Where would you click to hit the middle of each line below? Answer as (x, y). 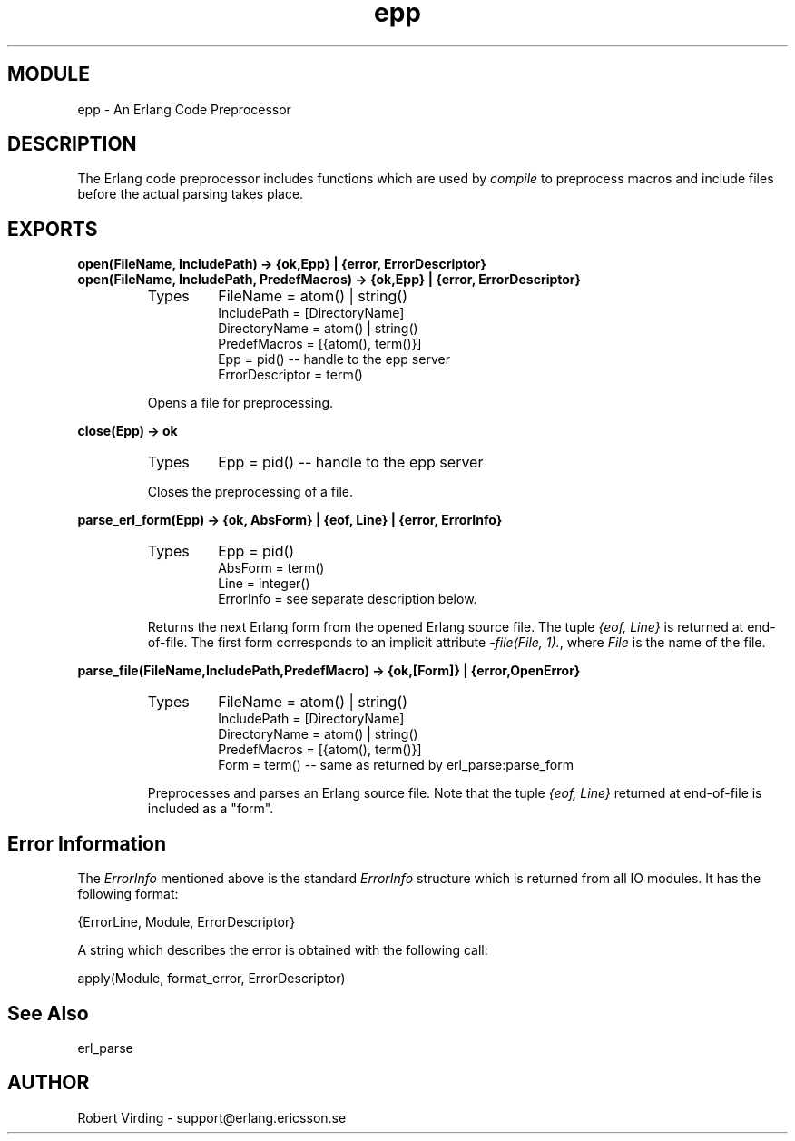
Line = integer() (264, 584)
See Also (48, 1013)
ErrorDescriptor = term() (290, 375)
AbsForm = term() (271, 568)
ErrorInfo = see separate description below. (348, 599)
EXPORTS (53, 229)
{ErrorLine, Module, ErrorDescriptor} (186, 922)
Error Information (87, 843)
